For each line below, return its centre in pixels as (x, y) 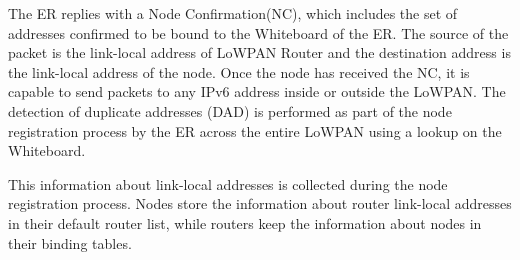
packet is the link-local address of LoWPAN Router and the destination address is (259, 52)
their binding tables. (70, 242)
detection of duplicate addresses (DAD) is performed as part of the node (230, 110)
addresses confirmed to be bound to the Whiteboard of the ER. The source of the (258, 32)
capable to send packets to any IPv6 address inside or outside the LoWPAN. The (257, 91)
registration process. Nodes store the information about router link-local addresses (260, 203)
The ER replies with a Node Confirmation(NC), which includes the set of (233, 13)
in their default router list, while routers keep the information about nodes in (245, 222)
